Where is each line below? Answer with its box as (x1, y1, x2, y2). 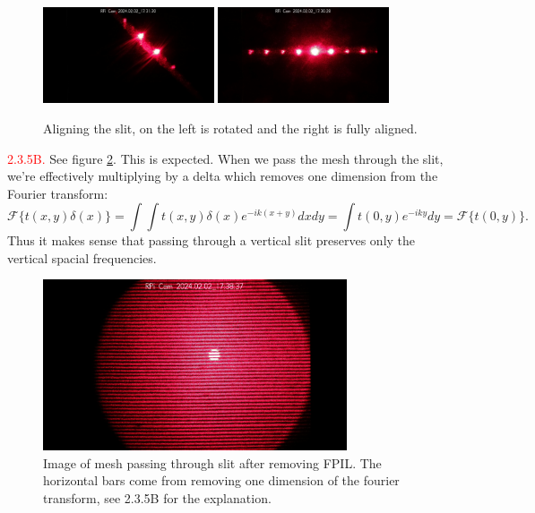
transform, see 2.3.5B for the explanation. (43, 489, 272, 508)
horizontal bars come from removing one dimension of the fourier (43, 471, 400, 490)
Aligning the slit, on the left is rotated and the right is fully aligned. (43, 118, 418, 137)
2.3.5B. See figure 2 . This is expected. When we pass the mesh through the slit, (7, 149, 444, 167)
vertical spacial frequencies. (7, 248, 157, 267)
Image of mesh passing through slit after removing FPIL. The (43, 453, 382, 472)
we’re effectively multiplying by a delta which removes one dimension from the (7, 167, 438, 185)
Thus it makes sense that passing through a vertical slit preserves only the (7, 231, 416, 250)
